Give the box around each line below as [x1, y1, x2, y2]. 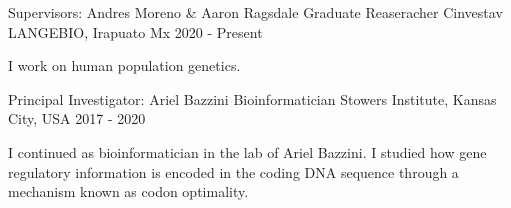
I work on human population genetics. [8, 55, 241, 76]
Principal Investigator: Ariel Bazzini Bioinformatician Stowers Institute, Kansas [8, 88, 497, 109]
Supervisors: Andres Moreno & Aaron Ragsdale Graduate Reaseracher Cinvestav [8, 2, 503, 22]
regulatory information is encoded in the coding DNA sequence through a [8, 161, 459, 182]
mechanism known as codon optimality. [8, 181, 249, 202]
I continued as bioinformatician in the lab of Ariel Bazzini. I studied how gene [8, 141, 487, 162]
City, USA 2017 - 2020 [8, 108, 146, 129]
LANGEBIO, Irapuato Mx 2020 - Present [8, 21, 263, 42]
